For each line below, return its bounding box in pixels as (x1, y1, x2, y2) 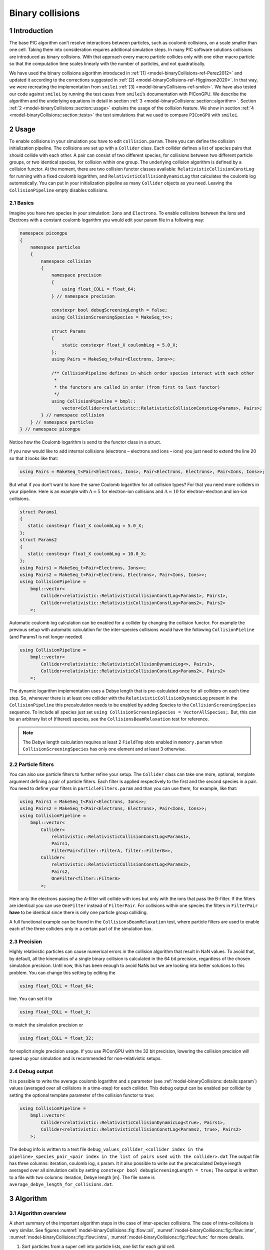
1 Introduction (9, 26, 53, 35)
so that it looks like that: (9, 455, 58, 461)
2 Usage (9, 125, 36, 133)
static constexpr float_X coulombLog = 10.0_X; (27, 550, 147, 556)
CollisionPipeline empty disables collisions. (9, 187, 108, 193)
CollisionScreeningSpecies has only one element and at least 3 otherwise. (22, 746, 186, 752)
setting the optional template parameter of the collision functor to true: (9, 1092, 154, 1098)
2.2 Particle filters (9, 760, 54, 767)
